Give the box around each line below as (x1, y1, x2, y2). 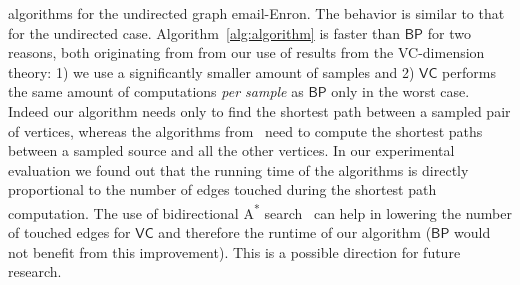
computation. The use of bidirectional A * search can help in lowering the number (8, 199, 512, 223)
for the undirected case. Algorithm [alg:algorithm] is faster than (8, 22, 401, 43)
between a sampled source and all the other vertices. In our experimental (8, 140, 455, 161)
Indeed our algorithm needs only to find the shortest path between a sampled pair (8, 100, 511, 121)
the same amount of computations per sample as (8, 81, 304, 102)
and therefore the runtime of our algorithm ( (158, 222, 432, 243)
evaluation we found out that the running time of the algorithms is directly (8, 159, 469, 180)
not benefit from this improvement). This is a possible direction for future (8, 241, 461, 262)
